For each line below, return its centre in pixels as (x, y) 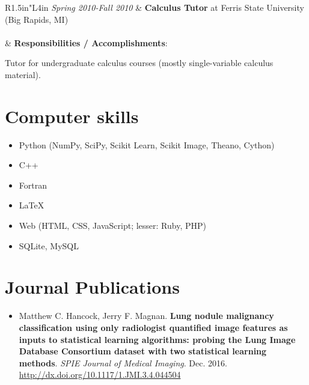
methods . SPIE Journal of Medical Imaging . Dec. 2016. (123, 362)
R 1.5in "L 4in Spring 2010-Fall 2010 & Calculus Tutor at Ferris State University (154, 7)
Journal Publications (92, 287)
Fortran (33, 185)
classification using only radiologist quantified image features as (153, 327)
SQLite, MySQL (49, 245)
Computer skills (72, 116)
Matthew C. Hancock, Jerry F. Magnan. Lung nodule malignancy (146, 316)
